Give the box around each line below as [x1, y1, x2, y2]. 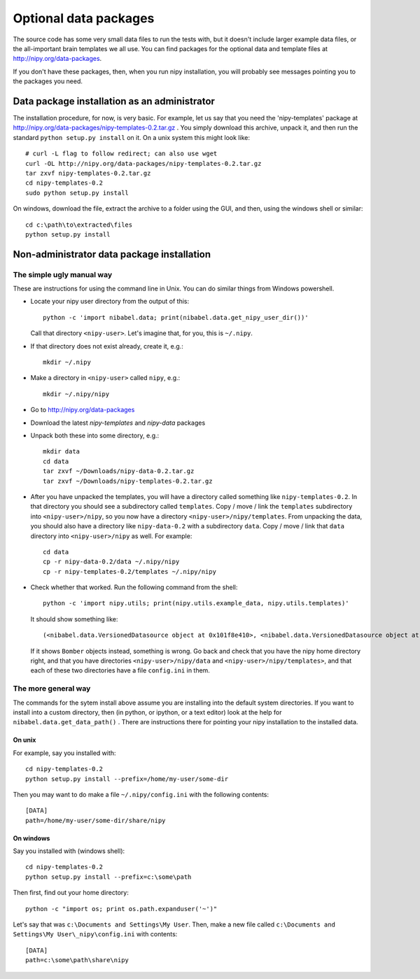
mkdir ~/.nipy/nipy [43, 390, 110, 398]
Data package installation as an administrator [13, 95, 215, 107]
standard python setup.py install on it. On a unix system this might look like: [13, 133, 250, 141]
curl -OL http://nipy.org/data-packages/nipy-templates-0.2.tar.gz [25, 160, 262, 167]
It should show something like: [30, 614, 118, 623]
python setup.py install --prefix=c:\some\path [25, 873, 192, 881]
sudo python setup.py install [25, 189, 129, 197]
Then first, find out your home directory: [13, 889, 129, 897]
